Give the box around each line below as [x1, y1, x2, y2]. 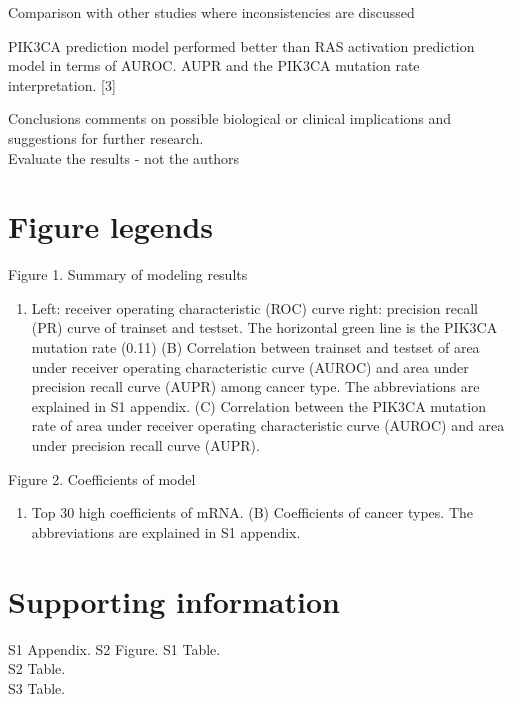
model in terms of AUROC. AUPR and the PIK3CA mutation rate [8, 55, 420, 76]
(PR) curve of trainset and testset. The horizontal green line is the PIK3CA [31, 317, 498, 338]
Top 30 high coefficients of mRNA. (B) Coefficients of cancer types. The [31, 502, 473, 523]
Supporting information [8, 580, 340, 621]
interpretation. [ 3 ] [8, 74, 116, 95]
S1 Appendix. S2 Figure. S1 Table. [8, 638, 221, 659]
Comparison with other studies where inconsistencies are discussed [8, 2, 415, 22]
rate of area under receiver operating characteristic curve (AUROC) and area [31, 415, 505, 436]
